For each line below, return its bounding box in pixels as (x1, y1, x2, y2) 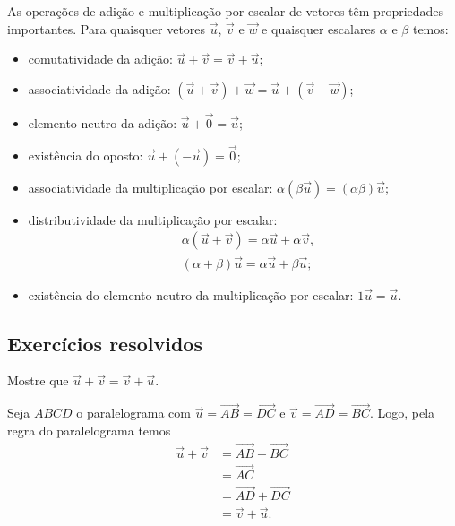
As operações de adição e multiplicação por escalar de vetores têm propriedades (7, 2, 444, 20)
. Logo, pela (369, 403, 435, 422)
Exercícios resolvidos (7, 329, 202, 357)
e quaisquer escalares (262, 19, 376, 38)
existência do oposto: (28, 145, 143, 164)
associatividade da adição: (28, 79, 171, 98)
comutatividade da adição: (28, 49, 173, 68)
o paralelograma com (76, 403, 191, 422)
